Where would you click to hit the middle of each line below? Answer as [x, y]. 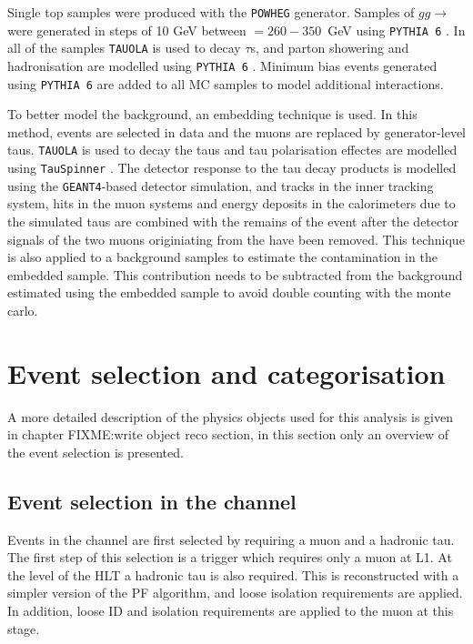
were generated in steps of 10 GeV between [127, 30]
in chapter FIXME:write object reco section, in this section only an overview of [228, 434]
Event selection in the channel [152, 501]
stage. [24, 628]
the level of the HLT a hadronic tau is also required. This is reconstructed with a [233, 574]
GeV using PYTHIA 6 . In [397, 30]
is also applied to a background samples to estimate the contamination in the [222, 257]
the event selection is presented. [96, 452]
